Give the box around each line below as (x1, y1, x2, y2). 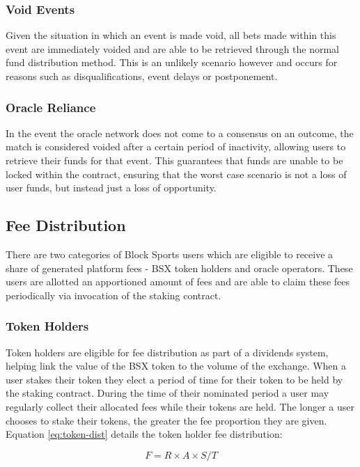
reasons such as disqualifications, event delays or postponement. (6, 69, 278, 83)
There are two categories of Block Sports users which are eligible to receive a (6, 246, 334, 261)
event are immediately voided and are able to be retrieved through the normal (6, 41, 339, 56)
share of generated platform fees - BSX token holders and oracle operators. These (6, 260, 353, 275)
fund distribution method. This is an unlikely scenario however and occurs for (6, 55, 338, 70)
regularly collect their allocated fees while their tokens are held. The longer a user (6, 399, 354, 413)
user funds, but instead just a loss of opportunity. (6, 180, 217, 195)
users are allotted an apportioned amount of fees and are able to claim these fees (6, 274, 350, 289)
